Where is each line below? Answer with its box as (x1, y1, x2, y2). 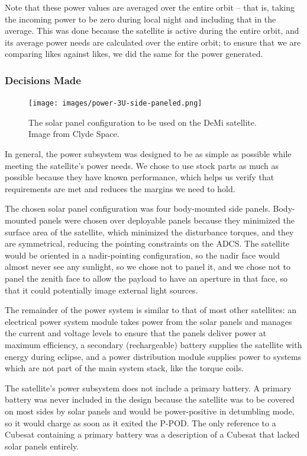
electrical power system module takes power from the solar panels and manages (5, 315, 292, 327)
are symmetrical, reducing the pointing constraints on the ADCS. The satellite (5, 237, 290, 250)
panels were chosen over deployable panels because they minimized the (38, 214, 295, 226)
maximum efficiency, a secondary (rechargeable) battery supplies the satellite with (5, 338, 302, 350)
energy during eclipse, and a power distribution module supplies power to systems (5, 350, 302, 362)
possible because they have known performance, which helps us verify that (5, 171, 274, 183)
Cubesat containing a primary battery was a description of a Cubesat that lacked (5, 428, 300, 441)
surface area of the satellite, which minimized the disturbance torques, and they (5, 225, 294, 238)
